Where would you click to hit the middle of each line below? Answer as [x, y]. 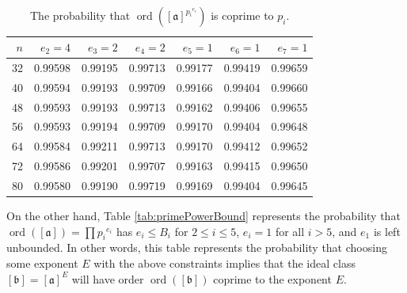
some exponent [42, 263]
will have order [108, 278]
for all [290, 231]
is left [387, 231]
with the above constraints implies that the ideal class [224, 263]
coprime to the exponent [272, 278]
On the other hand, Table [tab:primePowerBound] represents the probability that [203, 215]
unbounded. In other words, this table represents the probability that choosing [197, 247]
